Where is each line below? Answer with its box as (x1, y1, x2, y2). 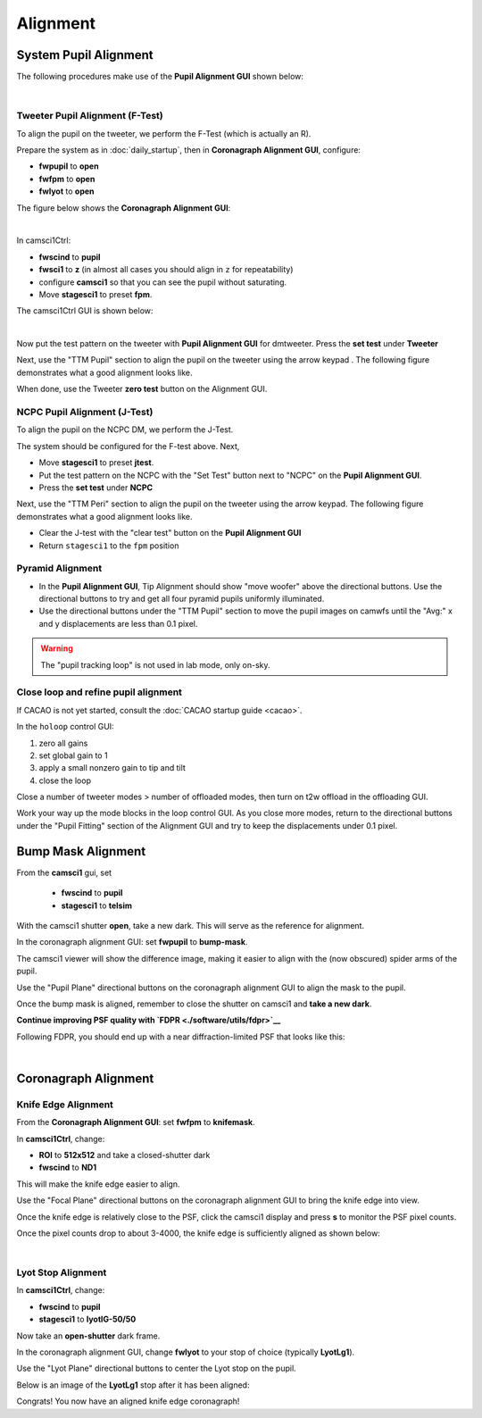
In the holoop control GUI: (16, 722, 115, 732)
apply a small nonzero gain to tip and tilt (38, 763, 187, 773)
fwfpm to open (38, 173, 96, 184)
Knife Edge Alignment (16, 1098, 113, 1111)
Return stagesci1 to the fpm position (38, 540, 179, 551)
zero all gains (38, 738, 88, 748)
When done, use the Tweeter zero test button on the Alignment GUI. (16, 384, 268, 395)
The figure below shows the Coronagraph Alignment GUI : (16, 202, 231, 213)
